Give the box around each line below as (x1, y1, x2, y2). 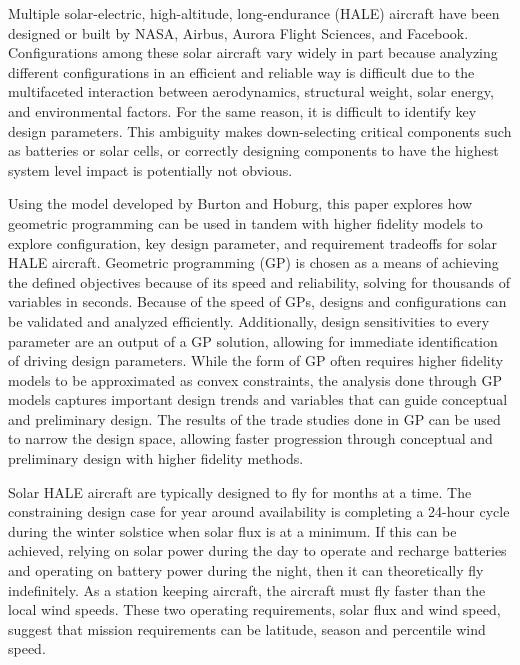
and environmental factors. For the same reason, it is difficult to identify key (8, 100, 477, 121)
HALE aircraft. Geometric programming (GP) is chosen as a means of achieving (8, 252, 499, 273)
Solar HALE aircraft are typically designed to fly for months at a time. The (8, 481, 472, 502)
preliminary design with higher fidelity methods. (8, 448, 304, 469)
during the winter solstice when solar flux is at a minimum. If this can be (8, 520, 457, 541)
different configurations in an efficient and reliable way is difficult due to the (8, 61, 475, 82)
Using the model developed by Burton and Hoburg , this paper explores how (8, 193, 473, 214)
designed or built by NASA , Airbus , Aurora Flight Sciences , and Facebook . (8, 22, 469, 43)
